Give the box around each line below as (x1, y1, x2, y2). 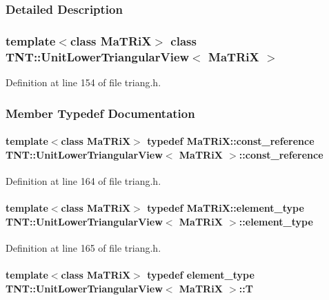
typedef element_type (147, 267, 255, 281)
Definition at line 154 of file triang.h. (6, 74, 161, 89)
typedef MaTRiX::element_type (147, 201, 304, 214)
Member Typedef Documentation (6, 104, 195, 121)
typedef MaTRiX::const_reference (147, 134, 315, 148)
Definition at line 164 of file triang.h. (6, 173, 161, 188)
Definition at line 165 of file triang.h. (6, 240, 161, 254)
